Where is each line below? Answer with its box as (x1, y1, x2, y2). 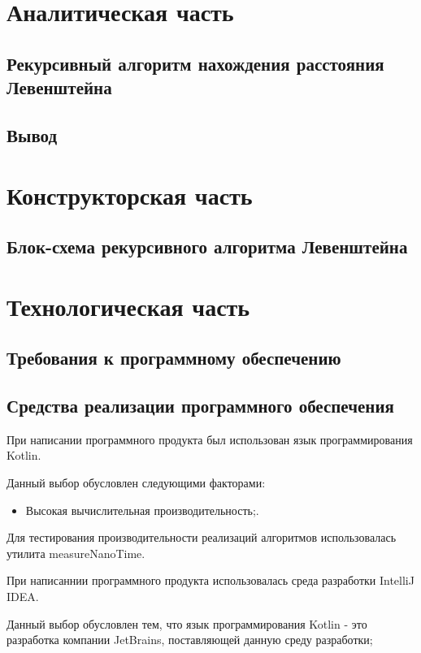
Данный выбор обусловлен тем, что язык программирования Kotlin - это (7, 615, 367, 632)
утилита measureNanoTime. (7, 544, 145, 561)
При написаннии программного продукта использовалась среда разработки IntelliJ (7, 572, 414, 589)
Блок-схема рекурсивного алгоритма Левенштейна (7, 234, 408, 259)
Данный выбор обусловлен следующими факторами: (7, 474, 266, 491)
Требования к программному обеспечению (7, 345, 341, 370)
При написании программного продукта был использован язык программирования (7, 430, 413, 448)
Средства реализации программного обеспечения (7, 393, 394, 418)
